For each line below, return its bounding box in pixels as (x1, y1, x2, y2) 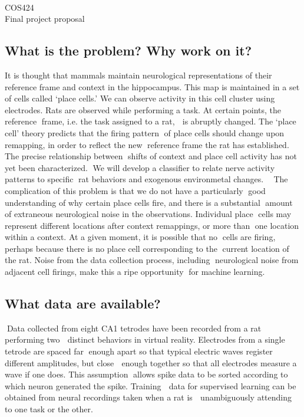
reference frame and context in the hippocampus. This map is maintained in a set (5, 80, 300, 93)
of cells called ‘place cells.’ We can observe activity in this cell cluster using (5, 92, 275, 104)
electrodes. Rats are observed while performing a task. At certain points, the (5, 103, 282, 116)
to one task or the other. (5, 403, 93, 415)
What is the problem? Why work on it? (5, 41, 252, 60)
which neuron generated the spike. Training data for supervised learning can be (5, 379, 296, 392)
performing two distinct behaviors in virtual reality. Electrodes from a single (5, 333, 285, 346)
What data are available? (5, 294, 161, 313)
